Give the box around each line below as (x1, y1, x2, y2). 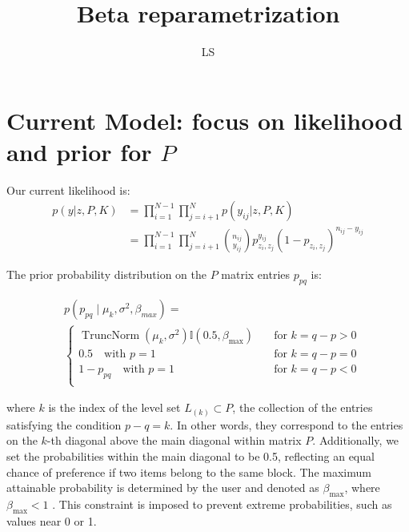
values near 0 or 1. (6, 512, 97, 529)
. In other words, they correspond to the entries (170, 416, 403, 433)
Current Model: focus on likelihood (6, 103, 403, 136)
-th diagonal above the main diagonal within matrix (46, 432, 302, 449)
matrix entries (221, 266, 291, 282)
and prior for (6, 135, 152, 167)
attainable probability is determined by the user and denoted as (6, 479, 319, 496)
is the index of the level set (48, 399, 181, 416)
